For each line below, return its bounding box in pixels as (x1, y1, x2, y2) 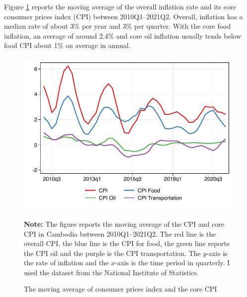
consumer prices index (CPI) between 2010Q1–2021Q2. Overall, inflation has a (4, 11, 243, 21)
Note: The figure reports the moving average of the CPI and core (24, 218, 224, 229)
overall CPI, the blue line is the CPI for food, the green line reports (24, 238, 230, 248)
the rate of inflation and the (24, 257, 109, 268)
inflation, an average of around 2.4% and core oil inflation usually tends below (4, 30, 242, 41)
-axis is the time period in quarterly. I (115, 257, 230, 268)
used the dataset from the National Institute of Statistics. (24, 267, 199, 277)
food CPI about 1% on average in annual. (4, 40, 130, 50)
